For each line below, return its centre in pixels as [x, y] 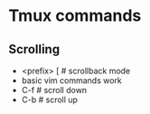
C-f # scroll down [54, 90]
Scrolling [34, 49]
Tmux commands [75, 16]
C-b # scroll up [50, 100]
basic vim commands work [72, 81]
